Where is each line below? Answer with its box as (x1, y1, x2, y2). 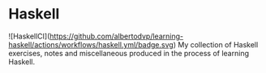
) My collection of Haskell (173, 39, 259, 49)
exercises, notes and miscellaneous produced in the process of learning (8, 48, 250, 58)
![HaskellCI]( (8, 31, 50, 41)
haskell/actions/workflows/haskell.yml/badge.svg (8, 39, 174, 49)
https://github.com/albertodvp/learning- (49, 31, 184, 41)
